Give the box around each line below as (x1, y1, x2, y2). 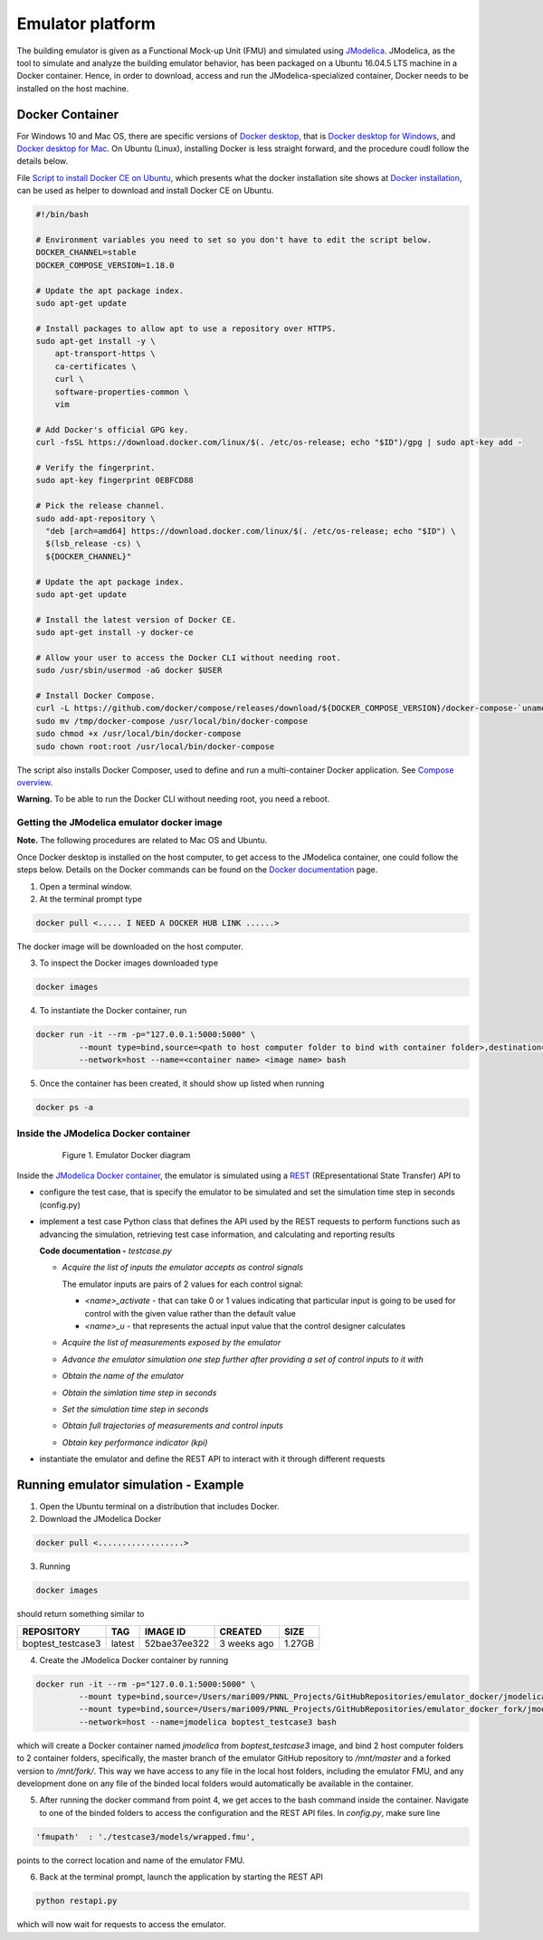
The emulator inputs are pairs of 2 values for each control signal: (62, 1279, 303, 1289)
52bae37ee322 (145, 1637, 210, 1650)
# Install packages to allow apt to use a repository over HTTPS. (35, 323, 337, 334)
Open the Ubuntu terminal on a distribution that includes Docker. (39, 1500, 280, 1511)
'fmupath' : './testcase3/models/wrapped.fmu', (35, 1831, 256, 1841)
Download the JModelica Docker (39, 1514, 162, 1525)
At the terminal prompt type (39, 894, 142, 905)
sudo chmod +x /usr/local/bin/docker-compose (35, 728, 242, 739)
